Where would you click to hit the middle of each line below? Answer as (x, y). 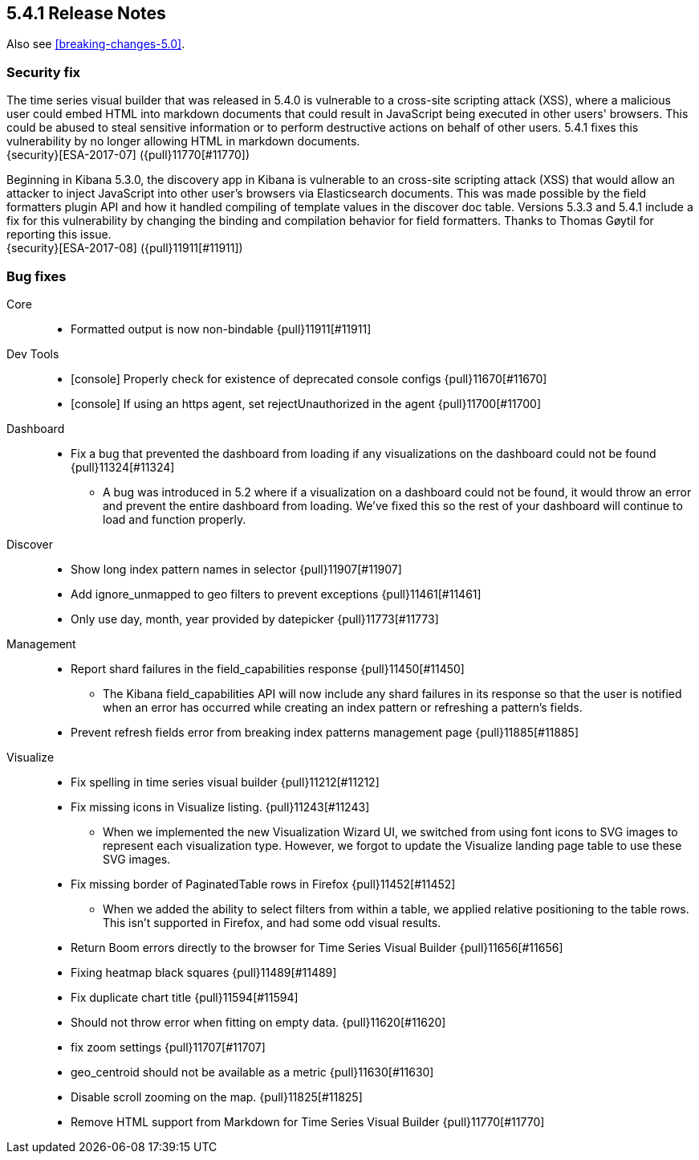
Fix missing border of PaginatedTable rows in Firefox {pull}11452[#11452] (263, 884)
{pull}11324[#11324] (123, 467)
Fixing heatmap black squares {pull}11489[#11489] (204, 972)
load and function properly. (175, 519)
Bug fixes (37, 276)
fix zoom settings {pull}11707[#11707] (168, 1047)
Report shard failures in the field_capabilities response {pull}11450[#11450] (268, 668)
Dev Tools (33, 353)
